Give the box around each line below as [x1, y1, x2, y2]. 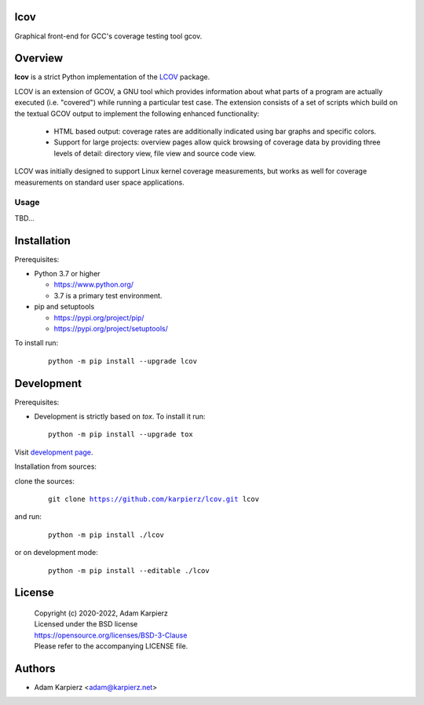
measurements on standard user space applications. [14, 177, 185, 187]
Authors [14, 662, 56, 675]
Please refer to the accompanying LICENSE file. [34, 641, 188, 651]
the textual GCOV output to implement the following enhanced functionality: [14, 108, 260, 118]
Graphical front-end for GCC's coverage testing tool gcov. [14, 31, 203, 41]
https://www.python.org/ [53, 279, 133, 290]
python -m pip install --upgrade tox [48, 430, 194, 439]
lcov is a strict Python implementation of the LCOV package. [14, 72, 210, 82]
